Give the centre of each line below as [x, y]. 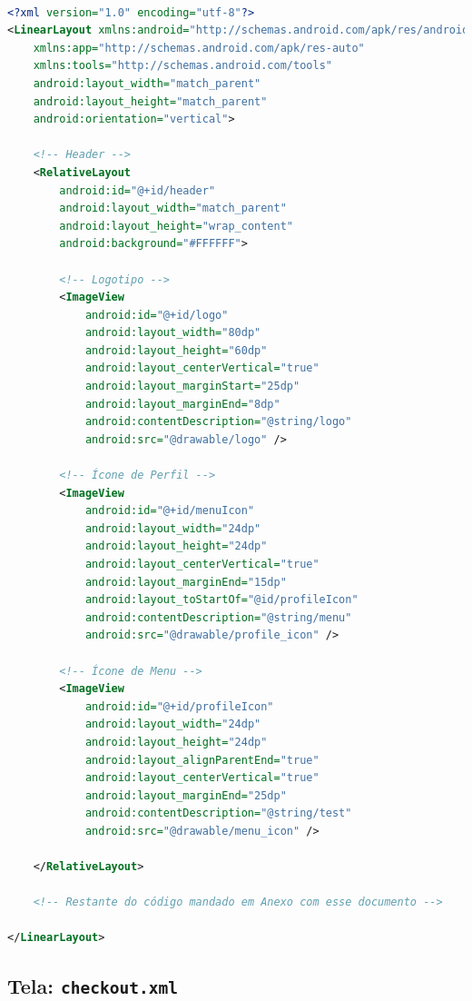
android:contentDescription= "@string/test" [218, 813]
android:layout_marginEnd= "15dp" [186, 582]
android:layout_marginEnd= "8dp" [182, 404]
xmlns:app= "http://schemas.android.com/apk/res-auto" [199, 48]
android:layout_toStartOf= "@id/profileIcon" [221, 600]
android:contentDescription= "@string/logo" [218, 422]
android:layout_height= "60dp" [176, 350]
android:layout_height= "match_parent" [150, 101]
